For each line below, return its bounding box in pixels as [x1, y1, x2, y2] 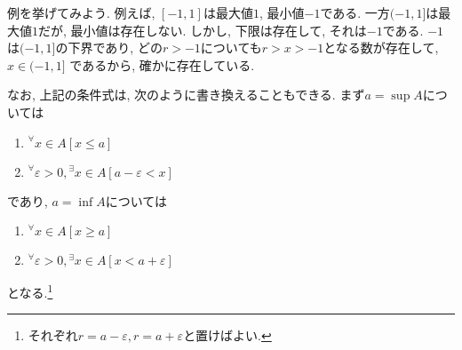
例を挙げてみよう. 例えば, [7, 4, 155, 21]
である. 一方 [320, 4, 390, 21]
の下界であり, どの [55, 38, 163, 57]
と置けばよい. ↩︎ [183, 326, 272, 345]
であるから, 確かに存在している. [69, 55, 255, 74]
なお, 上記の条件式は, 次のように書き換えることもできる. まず [7, 85, 365, 104]
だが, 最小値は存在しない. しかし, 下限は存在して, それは [38, 20, 367, 39]
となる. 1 [7, 281, 53, 301]
